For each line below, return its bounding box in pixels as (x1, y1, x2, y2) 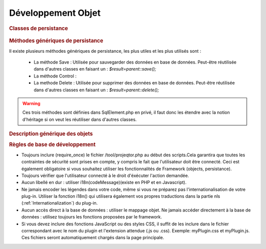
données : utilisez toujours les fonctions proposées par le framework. (21, 214, 162, 220)
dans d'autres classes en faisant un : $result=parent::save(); (33, 66, 156, 72)
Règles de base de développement (9, 141, 96, 148)
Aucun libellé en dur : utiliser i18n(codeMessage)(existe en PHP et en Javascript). (21, 179, 187, 185)
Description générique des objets (9, 131, 93, 138)
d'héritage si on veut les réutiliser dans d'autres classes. (22, 116, 137, 122)
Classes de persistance (9, 25, 68, 32)
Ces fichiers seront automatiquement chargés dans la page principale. (21, 235, 165, 241)
